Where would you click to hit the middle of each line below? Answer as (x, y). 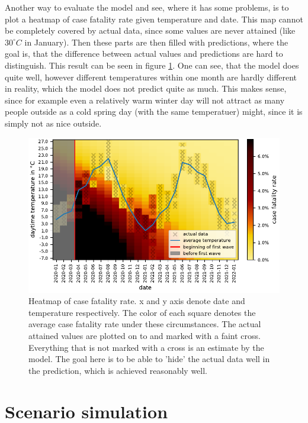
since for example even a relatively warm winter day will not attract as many (145, 100)
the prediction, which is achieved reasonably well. (118, 370)
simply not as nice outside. (53, 123)
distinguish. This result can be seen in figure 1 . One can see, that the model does (152, 65)
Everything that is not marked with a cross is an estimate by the (146, 347)
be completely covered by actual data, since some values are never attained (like (150, 30)
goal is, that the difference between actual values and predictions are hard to (144, 54)
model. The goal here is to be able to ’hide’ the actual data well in (149, 359)
